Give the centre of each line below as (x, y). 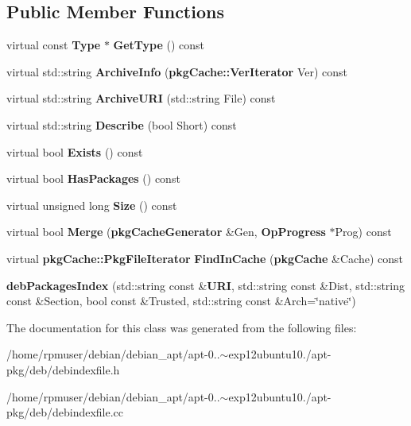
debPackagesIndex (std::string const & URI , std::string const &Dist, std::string (206, 285)
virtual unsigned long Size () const (92, 205)
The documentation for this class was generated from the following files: (182, 327)
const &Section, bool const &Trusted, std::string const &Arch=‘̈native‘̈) (181, 301)
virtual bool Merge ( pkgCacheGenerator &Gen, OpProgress (166, 232)
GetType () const (159, 45)
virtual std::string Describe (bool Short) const (122, 124)
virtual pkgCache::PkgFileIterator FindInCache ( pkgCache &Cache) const (205, 258)
